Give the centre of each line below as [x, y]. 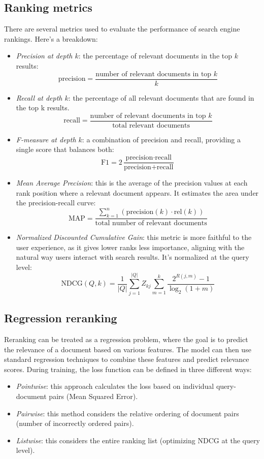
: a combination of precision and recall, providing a [161, 139]
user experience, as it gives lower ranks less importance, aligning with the [130, 247]
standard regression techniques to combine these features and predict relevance [127, 359]
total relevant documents [151, 125]
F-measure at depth [46, 139]
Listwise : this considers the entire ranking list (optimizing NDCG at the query [138, 440]
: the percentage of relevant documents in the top [155, 56]
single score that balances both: [65, 149]
